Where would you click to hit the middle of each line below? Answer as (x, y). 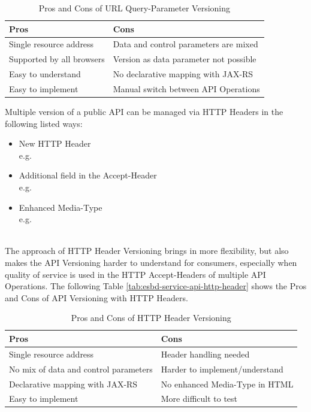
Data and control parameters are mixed (185, 44)
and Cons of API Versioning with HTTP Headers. (96, 297)
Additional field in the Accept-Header (88, 175)
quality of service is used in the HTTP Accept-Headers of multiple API (135, 274)
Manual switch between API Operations (186, 88)
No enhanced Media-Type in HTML (227, 384)
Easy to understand (45, 74)
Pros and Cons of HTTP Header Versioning (151, 318)
